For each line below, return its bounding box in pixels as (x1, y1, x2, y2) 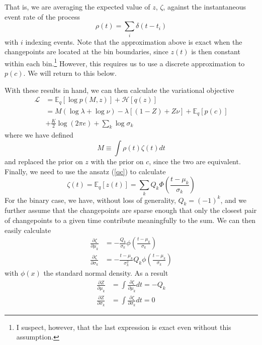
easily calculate (5, 224, 51, 235)
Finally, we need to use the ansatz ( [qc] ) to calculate (5, 166, 166, 176)
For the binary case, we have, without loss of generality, (5, 194, 176, 205)
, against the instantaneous (163, 2, 246, 12)
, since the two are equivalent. (149, 156, 241, 167)
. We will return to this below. (23, 67, 117, 78)
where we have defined (5, 130, 73, 140)
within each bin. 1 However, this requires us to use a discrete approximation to (5, 56, 245, 68)
